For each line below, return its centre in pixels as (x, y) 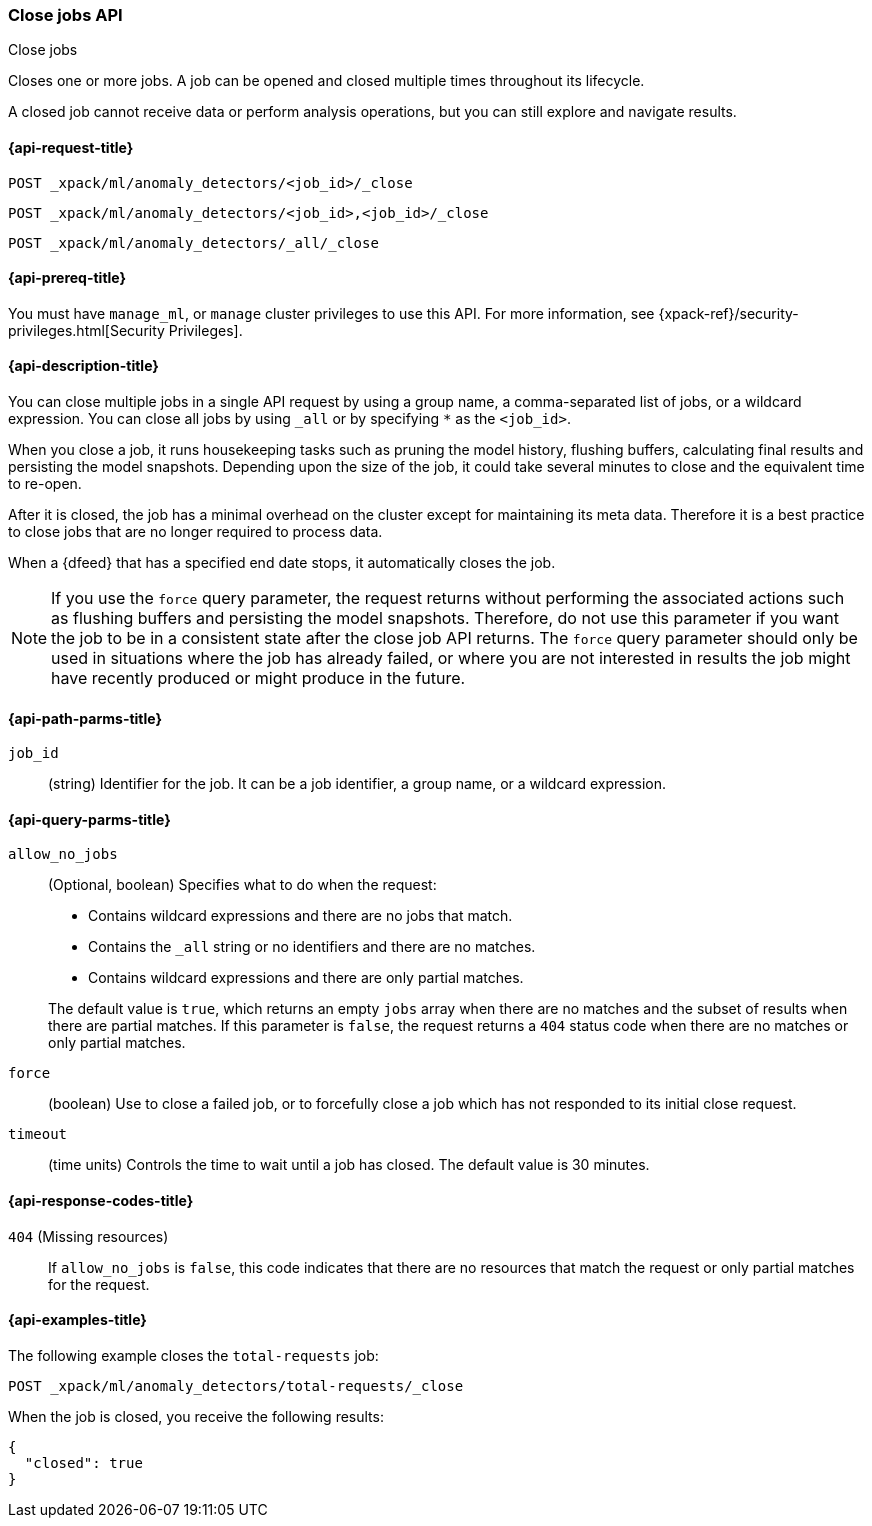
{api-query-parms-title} (89, 819)
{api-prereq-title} (67, 278)
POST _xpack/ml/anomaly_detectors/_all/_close (193, 242)
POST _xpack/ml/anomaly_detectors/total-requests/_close (236, 1385)
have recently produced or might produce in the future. (258, 678)
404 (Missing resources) (88, 1236)
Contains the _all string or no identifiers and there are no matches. (312, 947)
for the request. (99, 1284)
